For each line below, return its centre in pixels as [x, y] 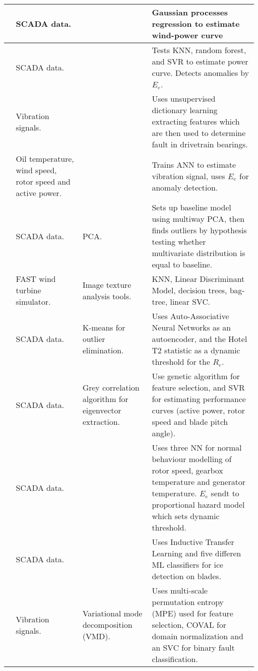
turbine [29, 290]
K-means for [104, 327]
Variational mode [112, 613]
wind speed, [36, 170]
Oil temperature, [45, 159]
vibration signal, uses [189, 176]
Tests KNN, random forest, [199, 50]
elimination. [103, 350]
